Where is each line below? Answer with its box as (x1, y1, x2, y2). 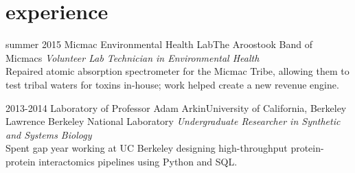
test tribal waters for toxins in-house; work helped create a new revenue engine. (5, 77, 339, 91)
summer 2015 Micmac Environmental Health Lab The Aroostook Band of (5, 37, 312, 51)
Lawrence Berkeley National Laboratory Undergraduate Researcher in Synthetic (5, 114, 341, 128)
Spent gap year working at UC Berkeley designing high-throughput (5, 141, 288, 155)
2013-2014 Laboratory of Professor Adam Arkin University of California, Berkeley (5, 100, 347, 115)
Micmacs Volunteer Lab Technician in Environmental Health (5, 50, 260, 65)
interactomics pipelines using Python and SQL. (38, 154, 238, 168)
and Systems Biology (5, 127, 92, 141)
